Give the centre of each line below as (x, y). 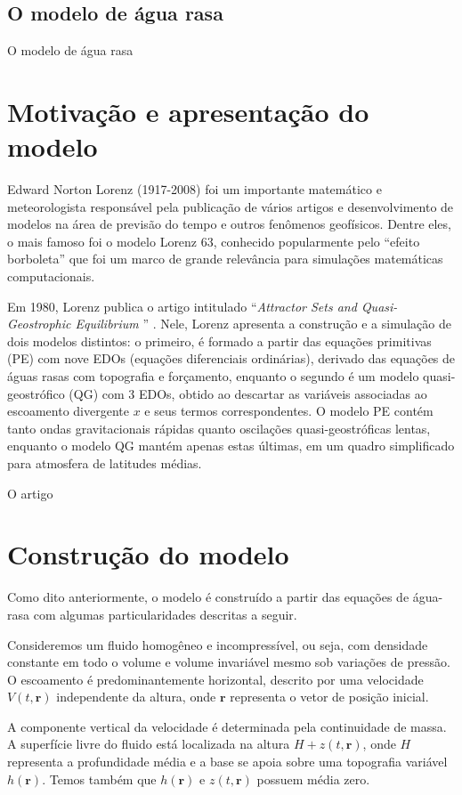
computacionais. (51, 276)
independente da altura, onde (136, 697)
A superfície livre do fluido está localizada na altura (149, 744)
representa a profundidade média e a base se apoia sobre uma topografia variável (227, 762)
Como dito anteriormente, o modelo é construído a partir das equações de (208, 597)
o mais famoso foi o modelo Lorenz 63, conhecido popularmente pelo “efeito (214, 241)
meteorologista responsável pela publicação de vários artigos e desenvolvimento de (231, 206)
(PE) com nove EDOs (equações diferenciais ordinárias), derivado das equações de (231, 358)
